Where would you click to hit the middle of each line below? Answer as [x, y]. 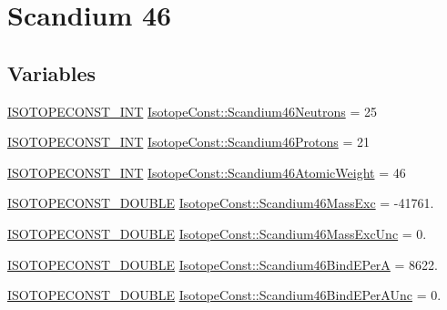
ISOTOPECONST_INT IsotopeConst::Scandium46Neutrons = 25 [192, 111]
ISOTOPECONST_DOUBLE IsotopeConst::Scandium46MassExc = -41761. [221, 203]
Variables [52, 72]
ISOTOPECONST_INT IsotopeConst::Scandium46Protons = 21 [188, 142]
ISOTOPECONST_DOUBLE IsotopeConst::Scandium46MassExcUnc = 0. [217, 233]
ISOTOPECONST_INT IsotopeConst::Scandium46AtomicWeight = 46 [207, 172]
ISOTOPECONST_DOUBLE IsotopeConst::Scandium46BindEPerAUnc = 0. [224, 295]
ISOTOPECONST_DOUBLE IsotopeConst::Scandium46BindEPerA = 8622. [223, 264]
